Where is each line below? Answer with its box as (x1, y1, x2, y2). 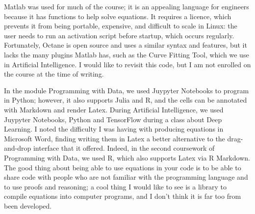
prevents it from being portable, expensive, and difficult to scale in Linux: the (4, 21, 237, 31)
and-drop (4, 143, 31, 153)
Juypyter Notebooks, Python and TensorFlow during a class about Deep (4, 114, 222, 124)
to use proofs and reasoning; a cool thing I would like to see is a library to (4, 181, 227, 191)
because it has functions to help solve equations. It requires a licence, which (4, 11, 231, 21)
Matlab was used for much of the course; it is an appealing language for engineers (4, 1, 249, 11)
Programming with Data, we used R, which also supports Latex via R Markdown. (4, 152, 250, 162)
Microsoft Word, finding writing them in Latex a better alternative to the (4, 133, 225, 143)
